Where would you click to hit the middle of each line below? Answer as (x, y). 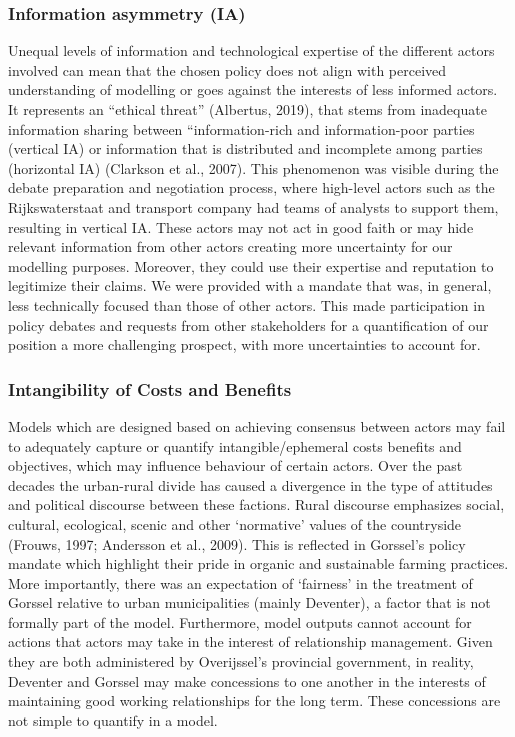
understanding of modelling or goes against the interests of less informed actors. (253, 89)
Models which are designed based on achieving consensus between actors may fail (257, 425)
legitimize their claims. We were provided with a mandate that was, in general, (250, 285)
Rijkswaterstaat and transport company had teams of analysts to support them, (253, 206)
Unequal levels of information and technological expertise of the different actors (251, 50)
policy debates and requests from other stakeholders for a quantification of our (248, 324)
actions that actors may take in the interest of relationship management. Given (250, 641)
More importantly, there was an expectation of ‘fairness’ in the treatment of (240, 582)
